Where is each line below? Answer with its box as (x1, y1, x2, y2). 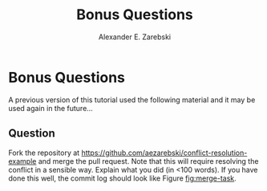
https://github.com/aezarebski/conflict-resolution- (81, 148, 248, 157)
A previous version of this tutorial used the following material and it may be (8, 94, 256, 105)
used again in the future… (8, 103, 94, 113)
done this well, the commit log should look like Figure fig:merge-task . (8, 173, 237, 183)
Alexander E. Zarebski (99, 32, 171, 42)
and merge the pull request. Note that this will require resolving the (38, 156, 259, 165)
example (8, 156, 37, 165)
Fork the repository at (8, 148, 80, 157)
